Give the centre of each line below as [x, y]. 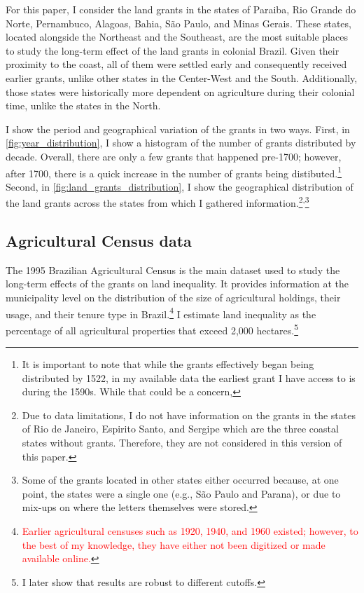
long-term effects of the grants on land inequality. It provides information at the [177, 284]
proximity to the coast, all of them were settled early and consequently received [176, 64]
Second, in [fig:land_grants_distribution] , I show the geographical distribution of [180, 186]
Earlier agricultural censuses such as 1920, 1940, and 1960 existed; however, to [190, 531]
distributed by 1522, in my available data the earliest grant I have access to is [189, 377]
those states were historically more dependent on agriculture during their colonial [180, 91]
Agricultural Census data [99, 241]
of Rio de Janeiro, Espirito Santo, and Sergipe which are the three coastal [180, 429]
